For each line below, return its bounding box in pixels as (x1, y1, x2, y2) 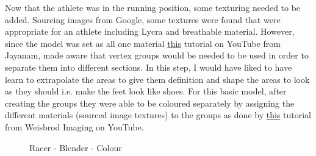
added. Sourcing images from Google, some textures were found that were (5, 13, 281, 26)
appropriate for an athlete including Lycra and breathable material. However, (5, 25, 295, 38)
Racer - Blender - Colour (29, 141, 122, 154)
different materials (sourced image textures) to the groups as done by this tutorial (5, 108, 311, 121)
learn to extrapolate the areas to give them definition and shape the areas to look (5, 73, 310, 85)
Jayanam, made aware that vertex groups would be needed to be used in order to (5, 49, 309, 62)
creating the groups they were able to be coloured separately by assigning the (5, 96, 295, 109)
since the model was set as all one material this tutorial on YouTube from (5, 37, 281, 49)
